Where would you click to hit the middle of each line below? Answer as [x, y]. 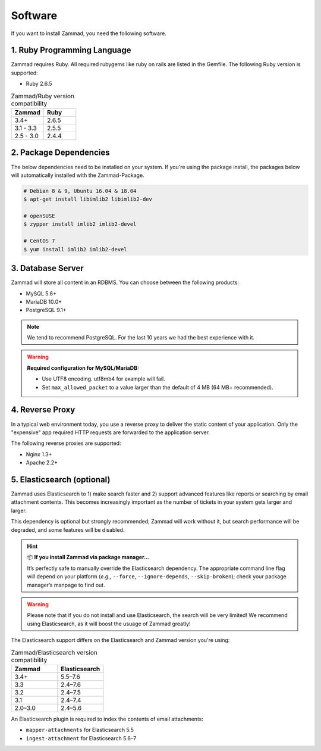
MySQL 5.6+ [41, 293]
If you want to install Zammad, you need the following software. [89, 33]
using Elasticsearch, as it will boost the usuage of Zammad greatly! [109, 624]
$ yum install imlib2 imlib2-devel [75, 249]
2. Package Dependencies [60, 153]
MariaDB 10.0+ [44, 301]
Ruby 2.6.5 [39, 84]
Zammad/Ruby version [43, 96]
